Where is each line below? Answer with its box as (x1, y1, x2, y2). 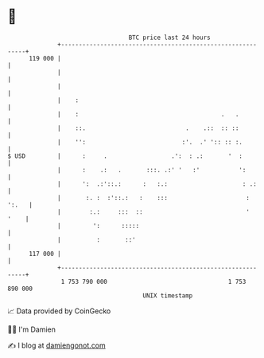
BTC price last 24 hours (128, 33, 212, 41)
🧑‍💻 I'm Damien (7, 325, 56, 334)
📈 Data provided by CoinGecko (7, 306, 111, 316)
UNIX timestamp (142, 291, 193, 300)
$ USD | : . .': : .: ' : (7, 151, 243, 160)
